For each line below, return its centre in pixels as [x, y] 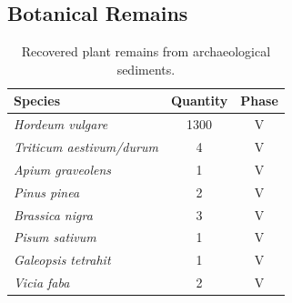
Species [37, 101]
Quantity [199, 101]
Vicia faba [42, 283]
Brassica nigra [53, 214]
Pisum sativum [55, 237]
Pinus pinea [47, 192]
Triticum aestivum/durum [86, 147]
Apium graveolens [63, 169]
